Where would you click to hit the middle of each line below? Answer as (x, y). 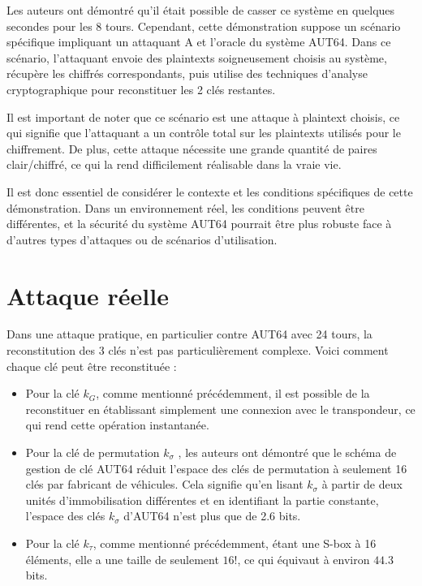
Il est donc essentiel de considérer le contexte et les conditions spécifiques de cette (210, 191)
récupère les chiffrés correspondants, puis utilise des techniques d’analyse (187, 73)
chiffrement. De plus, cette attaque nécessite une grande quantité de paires (192, 148)
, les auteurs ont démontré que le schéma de (287, 452)
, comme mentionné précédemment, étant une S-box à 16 (235, 543)
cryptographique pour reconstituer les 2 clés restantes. (141, 89)
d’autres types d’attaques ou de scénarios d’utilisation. (142, 239)
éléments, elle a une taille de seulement (122, 559)
